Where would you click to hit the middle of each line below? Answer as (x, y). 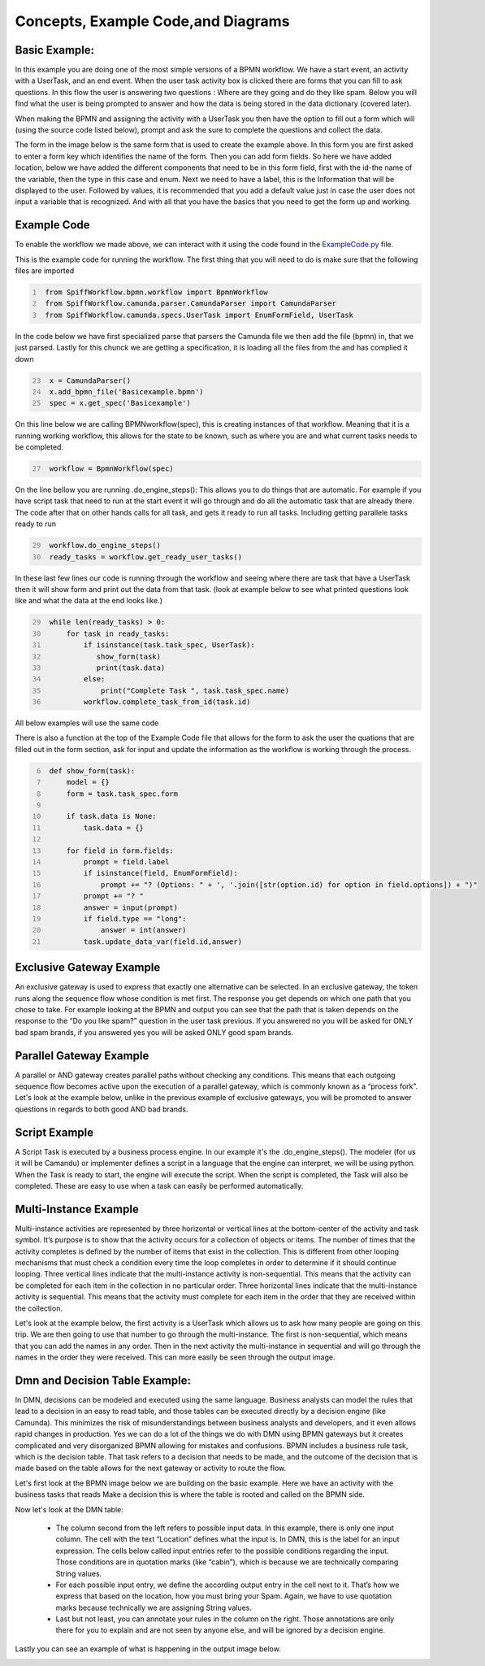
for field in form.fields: (120, 850)
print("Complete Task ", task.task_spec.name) (195, 690)
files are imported (45, 271)
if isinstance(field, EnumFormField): (161, 873)
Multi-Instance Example (77, 1209)
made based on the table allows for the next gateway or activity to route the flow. (151, 1468)
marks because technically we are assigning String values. (154, 1607)
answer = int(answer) (143, 930)
